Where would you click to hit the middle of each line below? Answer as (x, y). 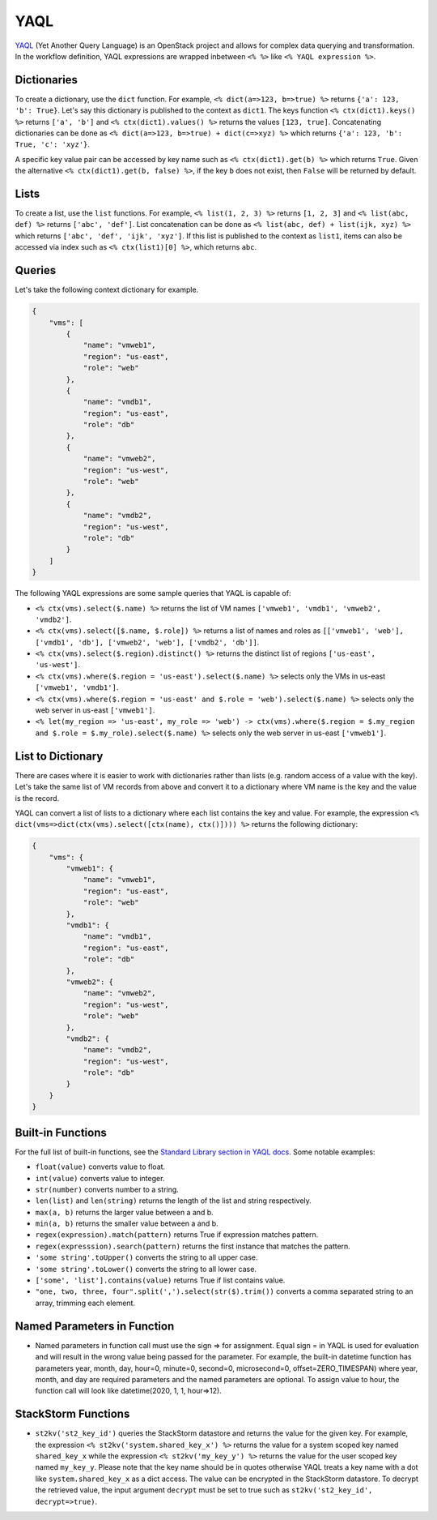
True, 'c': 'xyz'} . (53, 144)
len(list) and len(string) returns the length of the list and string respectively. (173, 1201)
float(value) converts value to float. (100, 1167)
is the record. (37, 798)
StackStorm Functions (72, 1414)
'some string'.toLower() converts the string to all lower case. (146, 1269)
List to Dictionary (59, 756)
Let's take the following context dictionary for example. (107, 290)
